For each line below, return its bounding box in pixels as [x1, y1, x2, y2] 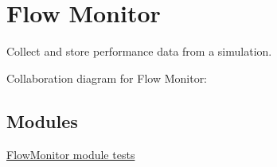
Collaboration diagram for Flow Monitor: [6, 69, 208, 86]
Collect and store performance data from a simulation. [6, 43, 272, 60]
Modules [6, 108, 78, 133]
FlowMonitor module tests [6, 146, 135, 162]
